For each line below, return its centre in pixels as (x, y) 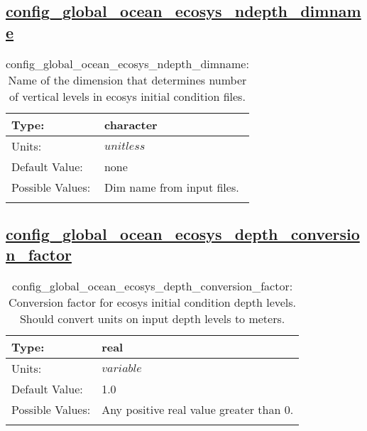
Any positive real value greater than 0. (198, 410)
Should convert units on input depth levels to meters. (152, 319)
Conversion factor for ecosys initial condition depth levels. (153, 302)
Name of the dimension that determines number (127, 80)
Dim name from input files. (171, 187)
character (131, 124)
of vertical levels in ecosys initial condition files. (127, 96)
